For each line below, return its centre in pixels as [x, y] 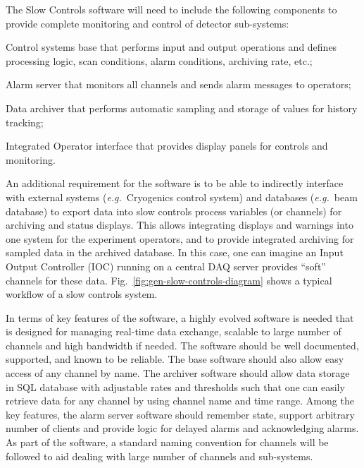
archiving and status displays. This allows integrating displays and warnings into [180, 225]
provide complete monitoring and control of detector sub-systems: [148, 23]
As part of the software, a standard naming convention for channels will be [167, 442]
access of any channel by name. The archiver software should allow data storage [178, 373]
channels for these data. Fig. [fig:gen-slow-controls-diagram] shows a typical [169, 280]
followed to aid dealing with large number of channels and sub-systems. [159, 456]
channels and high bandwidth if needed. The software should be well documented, [182, 345]
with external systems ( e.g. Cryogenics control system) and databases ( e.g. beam [182, 197]
